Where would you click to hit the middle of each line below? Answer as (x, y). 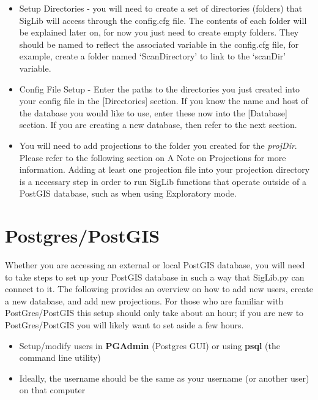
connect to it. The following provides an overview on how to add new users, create (159, 289)
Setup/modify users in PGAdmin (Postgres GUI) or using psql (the (150, 345)
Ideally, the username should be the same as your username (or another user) (164, 378)
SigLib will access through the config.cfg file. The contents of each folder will (163, 20)
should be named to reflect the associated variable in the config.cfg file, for (159, 44)
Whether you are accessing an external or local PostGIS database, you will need (155, 265)
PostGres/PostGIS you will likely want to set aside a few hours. (124, 325)
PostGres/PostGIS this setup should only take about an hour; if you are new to (154, 313)
